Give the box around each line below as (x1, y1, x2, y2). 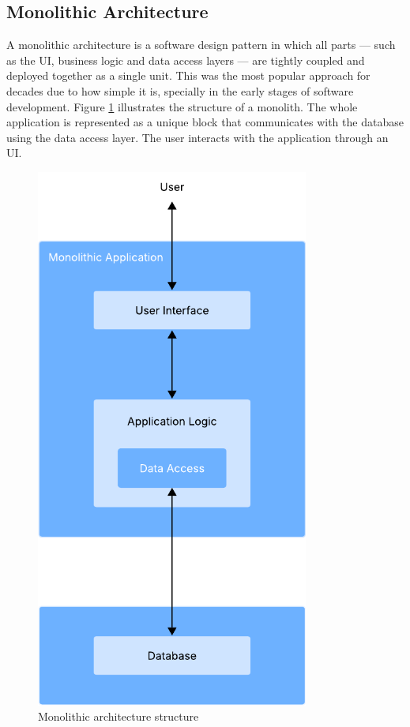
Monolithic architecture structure (38, 708, 199, 725)
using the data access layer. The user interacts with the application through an (6, 129, 389, 145)
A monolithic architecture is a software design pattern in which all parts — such (6, 36, 396, 53)
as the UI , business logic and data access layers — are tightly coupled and (6, 51, 365, 68)
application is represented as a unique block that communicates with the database (6, 114, 404, 130)
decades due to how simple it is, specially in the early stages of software (6, 82, 354, 99)
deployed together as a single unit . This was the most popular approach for (6, 67, 371, 84)
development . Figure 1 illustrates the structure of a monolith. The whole (6, 98, 358, 114)
